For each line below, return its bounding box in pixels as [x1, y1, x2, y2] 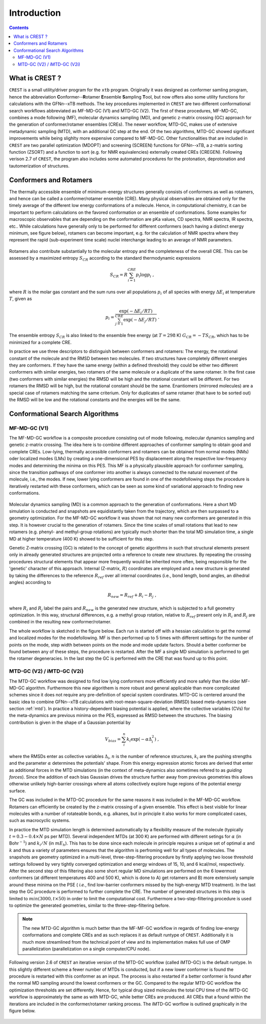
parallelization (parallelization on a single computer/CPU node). [22, 946, 151, 952]
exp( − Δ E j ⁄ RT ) [123, 317, 157, 324]
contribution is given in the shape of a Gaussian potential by [9, 719, 131, 725]
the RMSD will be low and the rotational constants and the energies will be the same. [9, 397, 181, 403]
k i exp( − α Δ [126, 737, 152, 743]
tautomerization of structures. [9, 163, 70, 169]
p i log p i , [135, 272, 155, 279]
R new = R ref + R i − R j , [107, 592, 157, 599]
